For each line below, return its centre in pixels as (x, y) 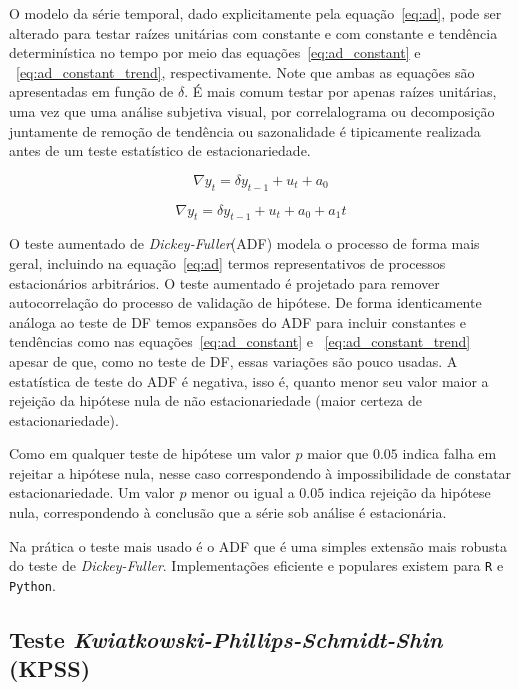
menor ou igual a (243, 492)
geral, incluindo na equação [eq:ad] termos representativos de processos (227, 262)
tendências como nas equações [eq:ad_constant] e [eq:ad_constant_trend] (240, 341)
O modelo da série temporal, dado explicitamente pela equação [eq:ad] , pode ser (255, 13)
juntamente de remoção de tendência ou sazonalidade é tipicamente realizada (245, 130)
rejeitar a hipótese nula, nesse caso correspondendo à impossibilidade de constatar (260, 472)
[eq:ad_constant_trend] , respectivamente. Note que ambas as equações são (245, 71)
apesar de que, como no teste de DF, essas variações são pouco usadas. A (233, 360)
